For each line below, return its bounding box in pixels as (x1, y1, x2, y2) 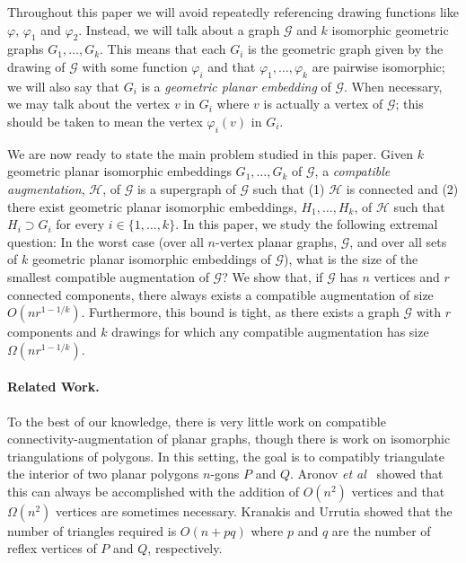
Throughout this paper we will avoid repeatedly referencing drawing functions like (7, 3, 459, 21)
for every (56, 215, 105, 233)
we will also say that (7, 76, 119, 95)
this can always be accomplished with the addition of (7, 481, 299, 500)
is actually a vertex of (263, 94, 383, 113)
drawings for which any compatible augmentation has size (111, 322, 429, 341)
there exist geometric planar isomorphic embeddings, (7, 197, 297, 216)
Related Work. (7, 377, 100, 396)
